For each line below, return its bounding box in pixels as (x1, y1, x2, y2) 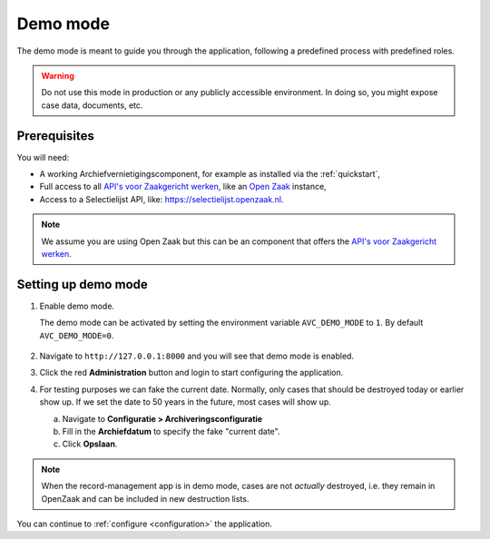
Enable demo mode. (39, 300, 115, 311)
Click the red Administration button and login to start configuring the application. (39, 367, 344, 378)
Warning (41, 70, 74, 81)
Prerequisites (16, 128, 94, 143)
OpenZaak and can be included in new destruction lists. (41, 493, 250, 504)
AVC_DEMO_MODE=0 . (39, 329, 114, 340)
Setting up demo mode (16, 277, 149, 292)
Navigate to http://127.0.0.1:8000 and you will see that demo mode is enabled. (39, 350, 354, 362)
